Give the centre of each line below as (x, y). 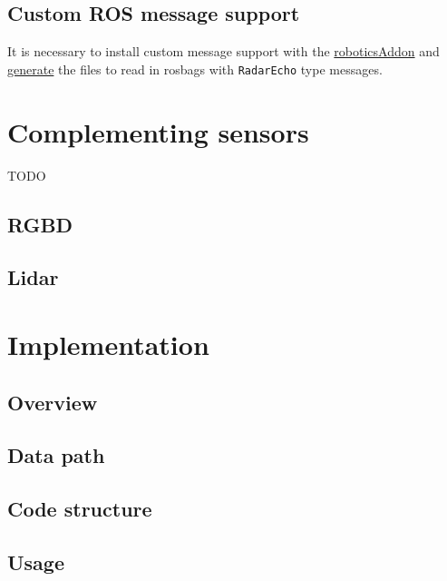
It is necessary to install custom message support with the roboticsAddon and (223, 51)
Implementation (108, 344)
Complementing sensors (158, 131)
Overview (53, 402)
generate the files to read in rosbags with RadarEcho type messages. (195, 69)
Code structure (80, 509)
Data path (56, 455)
